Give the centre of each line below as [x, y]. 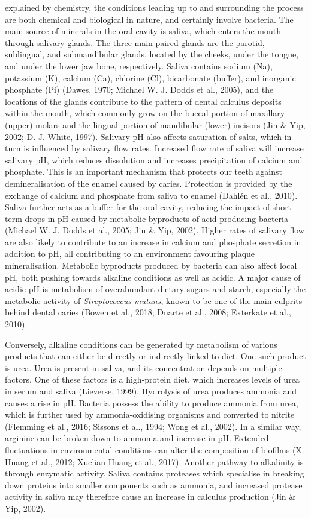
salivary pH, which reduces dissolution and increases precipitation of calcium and [154, 160]
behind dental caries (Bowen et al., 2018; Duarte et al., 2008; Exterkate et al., [148, 312]
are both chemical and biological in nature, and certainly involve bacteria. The [149, 19]
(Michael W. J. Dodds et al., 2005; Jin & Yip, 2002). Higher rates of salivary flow [155, 230]
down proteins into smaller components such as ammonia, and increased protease [154, 485]
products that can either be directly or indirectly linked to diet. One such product [155, 356]
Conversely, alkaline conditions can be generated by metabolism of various [141, 344]
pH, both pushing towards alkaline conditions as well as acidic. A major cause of [153, 277]
